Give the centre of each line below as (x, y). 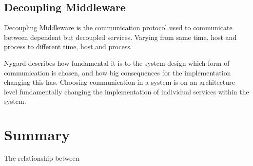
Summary (37, 135)
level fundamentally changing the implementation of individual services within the (126, 91)
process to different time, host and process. (68, 46)
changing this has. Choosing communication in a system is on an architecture (119, 82)
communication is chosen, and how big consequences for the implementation (117, 72)
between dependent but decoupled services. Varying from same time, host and (120, 37)
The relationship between (42, 158)
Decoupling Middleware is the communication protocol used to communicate (118, 28)
